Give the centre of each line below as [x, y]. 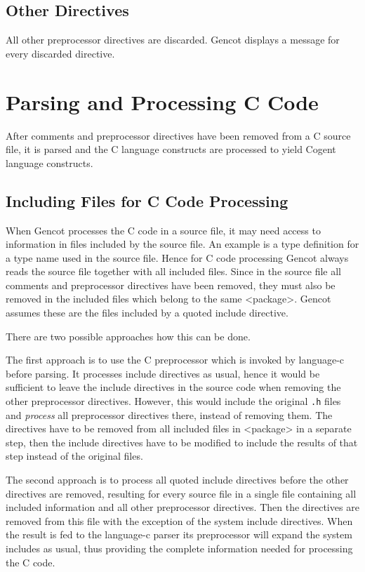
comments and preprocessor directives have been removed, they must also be [171, 285]
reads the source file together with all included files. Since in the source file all [174, 271]
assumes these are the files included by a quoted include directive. [147, 313]
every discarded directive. [60, 53]
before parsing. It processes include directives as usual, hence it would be [163, 373]
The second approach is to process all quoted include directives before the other [177, 480]
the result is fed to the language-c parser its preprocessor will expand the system [179, 534]
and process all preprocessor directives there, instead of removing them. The [169, 414]
